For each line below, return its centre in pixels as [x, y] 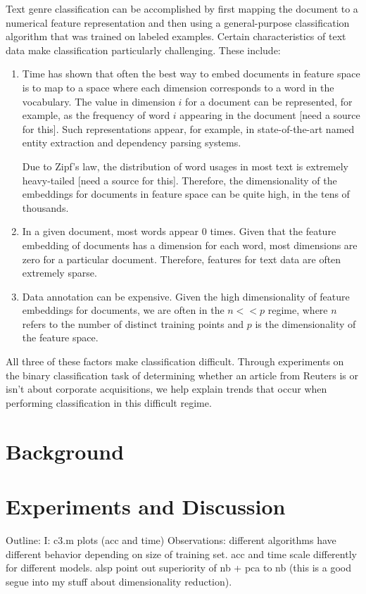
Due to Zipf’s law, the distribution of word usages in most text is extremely [185, 166]
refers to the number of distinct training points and [133, 323]
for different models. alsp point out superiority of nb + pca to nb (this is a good [178, 568]
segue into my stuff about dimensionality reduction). [119, 581]
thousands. [45, 207]
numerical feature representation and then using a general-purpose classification [178, 22]
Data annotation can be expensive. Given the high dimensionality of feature [186, 296]
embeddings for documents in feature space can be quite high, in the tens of [186, 194]
